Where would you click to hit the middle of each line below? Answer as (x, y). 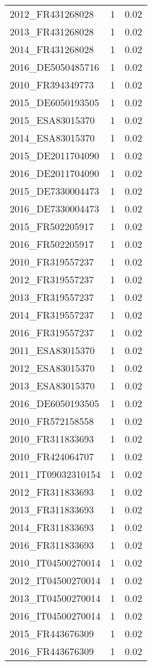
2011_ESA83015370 (52, 350)
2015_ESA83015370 (52, 120)
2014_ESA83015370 (52, 138)
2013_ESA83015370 (52, 385)
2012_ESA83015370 (52, 368)
